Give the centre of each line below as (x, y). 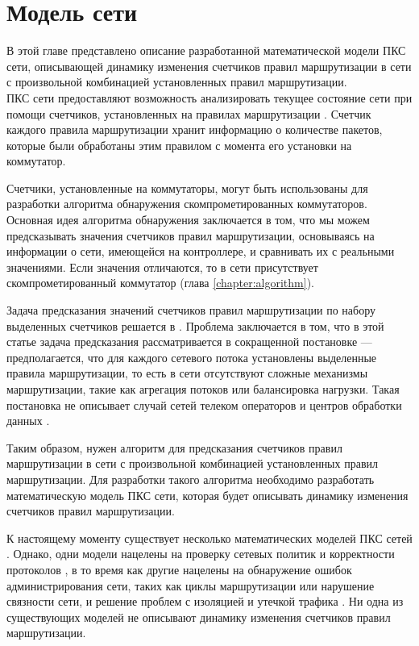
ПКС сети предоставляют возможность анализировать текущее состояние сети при (209, 97)
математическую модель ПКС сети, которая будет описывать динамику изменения (207, 495)
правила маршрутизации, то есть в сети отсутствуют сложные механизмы (187, 373)
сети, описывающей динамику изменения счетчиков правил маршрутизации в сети (209, 66)
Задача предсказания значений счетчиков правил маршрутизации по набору (191, 310)
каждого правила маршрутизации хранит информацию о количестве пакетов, (195, 129)
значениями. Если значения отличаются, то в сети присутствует (162, 267)
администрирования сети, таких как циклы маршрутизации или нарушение (191, 585)
